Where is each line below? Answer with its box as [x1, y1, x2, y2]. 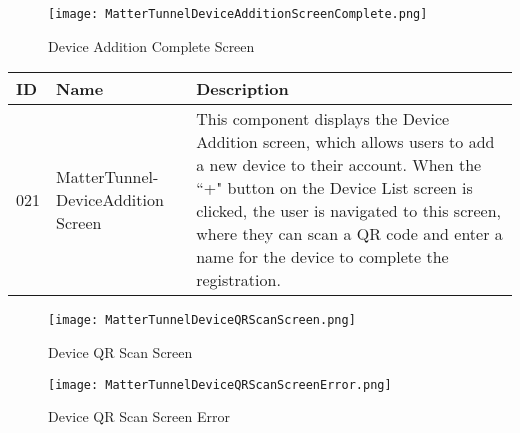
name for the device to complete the [196, 245, 449, 269]
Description [196, 77, 289, 101]
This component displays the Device [196, 107, 450, 131]
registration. [196, 268, 281, 292]
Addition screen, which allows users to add [196, 130, 495, 154]
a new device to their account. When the [196, 153, 482, 177]
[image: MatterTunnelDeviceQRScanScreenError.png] [48, 377, 392, 392]
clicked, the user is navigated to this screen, [196, 199, 502, 223]
